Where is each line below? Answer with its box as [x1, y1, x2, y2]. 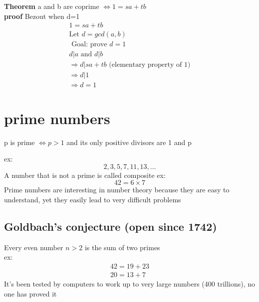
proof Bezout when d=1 [4, 10, 80, 21]
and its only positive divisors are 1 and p [66, 137, 192, 147]
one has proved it [4, 288, 57, 299]
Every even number [4, 242, 63, 252]
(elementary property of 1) [109, 61, 191, 69]
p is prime [4, 137, 35, 147]
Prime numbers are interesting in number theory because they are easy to [4, 184, 230, 195]
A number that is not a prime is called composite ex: [4, 169, 166, 180]
